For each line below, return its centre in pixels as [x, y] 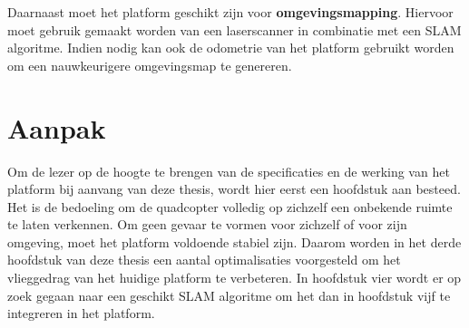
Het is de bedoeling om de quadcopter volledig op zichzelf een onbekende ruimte [230, 206]
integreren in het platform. [81, 313]
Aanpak [57, 127]
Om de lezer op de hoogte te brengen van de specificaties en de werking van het [229, 171]
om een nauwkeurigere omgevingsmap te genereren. [150, 65]
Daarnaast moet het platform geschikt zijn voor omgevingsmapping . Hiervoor [230, 12]
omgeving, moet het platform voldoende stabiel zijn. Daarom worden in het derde [234, 241]
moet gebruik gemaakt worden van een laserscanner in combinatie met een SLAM [234, 29]
